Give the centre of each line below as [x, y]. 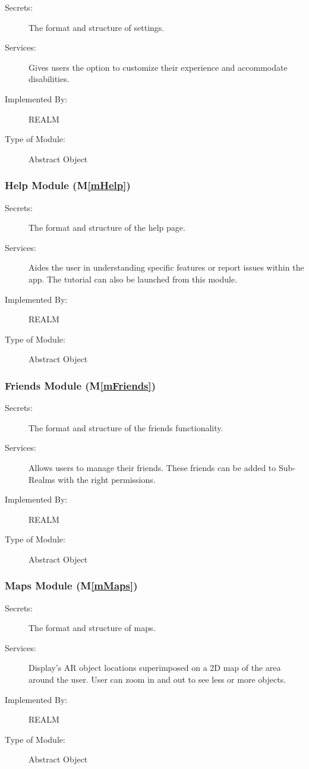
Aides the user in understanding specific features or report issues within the [166, 267]
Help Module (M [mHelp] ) [68, 185]
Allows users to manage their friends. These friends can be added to [152, 467]
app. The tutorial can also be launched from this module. [133, 279]
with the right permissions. [107, 479]
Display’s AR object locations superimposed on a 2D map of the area [155, 668]
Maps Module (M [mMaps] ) [71, 586]
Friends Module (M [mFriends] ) [81, 385]
